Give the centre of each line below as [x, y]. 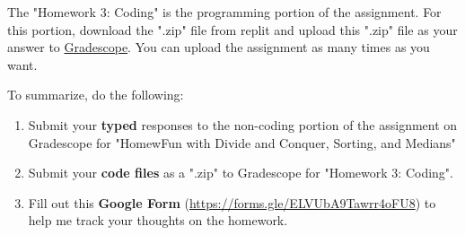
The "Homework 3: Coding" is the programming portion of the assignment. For [224, 12]
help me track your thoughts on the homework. [158, 220]
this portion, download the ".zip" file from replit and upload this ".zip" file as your [232, 29]
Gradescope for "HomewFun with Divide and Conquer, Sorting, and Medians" [242, 142]
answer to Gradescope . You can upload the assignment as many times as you [219, 47]
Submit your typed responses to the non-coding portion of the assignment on [243, 124]
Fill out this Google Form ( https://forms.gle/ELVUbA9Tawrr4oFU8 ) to [232, 202]
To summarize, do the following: [96, 95]
